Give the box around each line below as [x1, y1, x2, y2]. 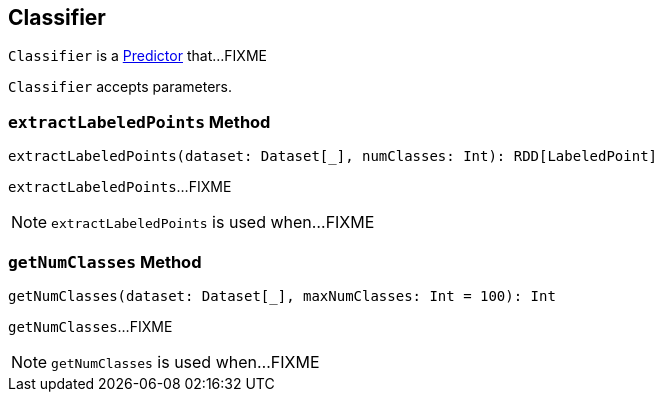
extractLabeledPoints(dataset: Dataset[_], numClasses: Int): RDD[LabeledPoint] [8, 148, 658, 165]
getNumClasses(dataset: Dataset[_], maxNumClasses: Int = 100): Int [8, 287, 556, 304]
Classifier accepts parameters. [8, 78, 233, 96]
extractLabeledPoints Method [8, 111, 271, 132]
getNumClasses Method [8, 251, 202, 272]
